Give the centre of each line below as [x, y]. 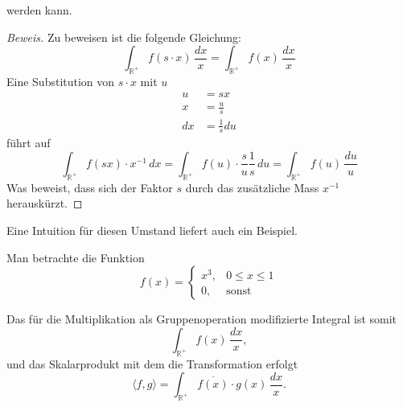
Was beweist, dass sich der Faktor [90, 187]
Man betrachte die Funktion [76, 257]
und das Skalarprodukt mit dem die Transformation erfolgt [152, 363]
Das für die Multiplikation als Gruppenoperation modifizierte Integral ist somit [202, 319]
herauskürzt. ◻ [45, 203]
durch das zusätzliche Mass [252, 187]
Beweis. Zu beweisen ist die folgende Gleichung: [124, 37]
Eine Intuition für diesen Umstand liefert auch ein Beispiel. [152, 230]
